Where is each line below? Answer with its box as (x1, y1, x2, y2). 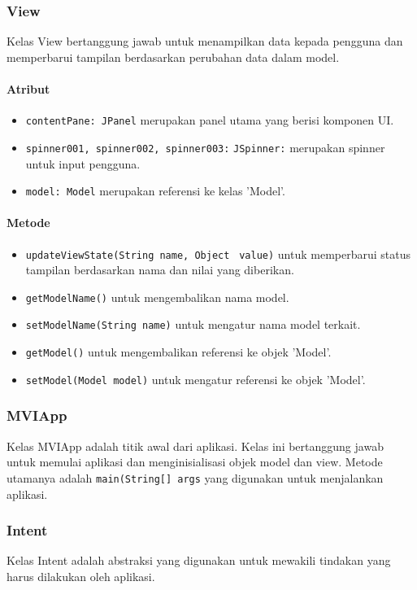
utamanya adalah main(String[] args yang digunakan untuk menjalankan (7, 469, 384, 486)
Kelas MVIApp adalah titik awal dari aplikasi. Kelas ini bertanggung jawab (7, 437, 384, 454)
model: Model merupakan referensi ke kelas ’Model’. (25, 182, 285, 199)
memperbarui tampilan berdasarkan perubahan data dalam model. (7, 48, 340, 65)
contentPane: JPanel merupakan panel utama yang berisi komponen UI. (25, 111, 394, 129)
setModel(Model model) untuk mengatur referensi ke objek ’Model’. (25, 370, 366, 387)
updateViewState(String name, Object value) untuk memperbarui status (25, 245, 411, 262)
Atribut (7, 81, 50, 97)
